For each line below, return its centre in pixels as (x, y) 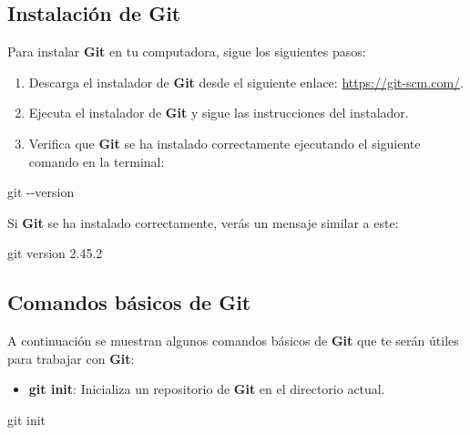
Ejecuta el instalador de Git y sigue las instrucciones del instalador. (219, 113)
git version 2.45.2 (55, 253)
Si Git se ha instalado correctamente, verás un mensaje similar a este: (203, 222)
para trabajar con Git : (71, 358)
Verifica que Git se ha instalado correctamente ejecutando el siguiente (225, 143)
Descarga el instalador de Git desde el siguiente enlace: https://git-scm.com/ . (246, 82)
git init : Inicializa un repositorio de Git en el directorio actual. (207, 389)
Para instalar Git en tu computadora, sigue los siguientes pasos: (187, 52)
